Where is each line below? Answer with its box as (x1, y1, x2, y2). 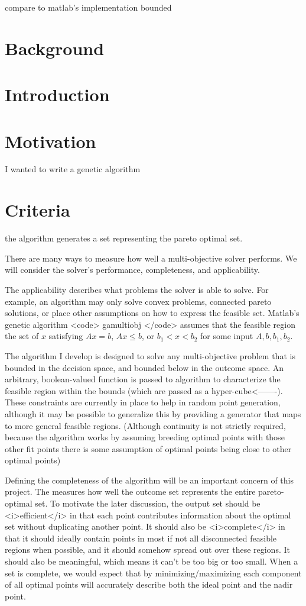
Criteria (5, 198, 70, 222)
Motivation (5, 128, 96, 153)
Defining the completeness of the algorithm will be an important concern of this (5, 473, 294, 486)
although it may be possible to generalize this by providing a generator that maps (5, 407, 301, 420)
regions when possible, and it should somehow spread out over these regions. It (5, 543, 290, 556)
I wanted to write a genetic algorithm (5, 163, 141, 175)
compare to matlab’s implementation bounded (5, 1, 172, 13)
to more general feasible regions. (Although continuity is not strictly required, (5, 419, 286, 431)
